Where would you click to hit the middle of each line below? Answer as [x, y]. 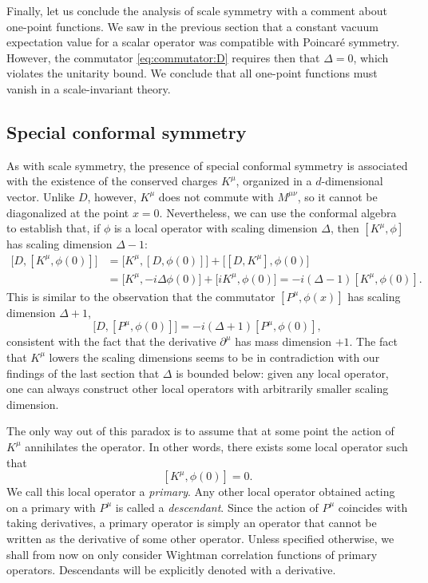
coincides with [373, 507]
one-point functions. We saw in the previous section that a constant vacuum [192, 26]
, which [371, 57]
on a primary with [51, 507]
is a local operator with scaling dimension [216, 228]
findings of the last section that [83, 373]
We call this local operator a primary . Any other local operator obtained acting [201, 492]
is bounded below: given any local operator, [282, 373]
